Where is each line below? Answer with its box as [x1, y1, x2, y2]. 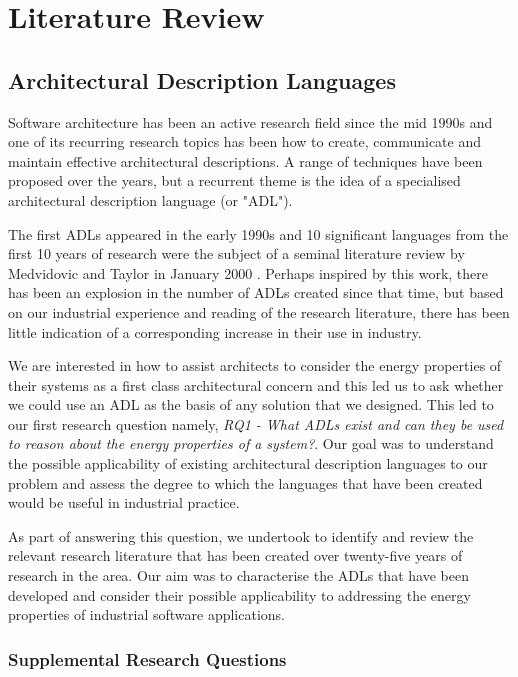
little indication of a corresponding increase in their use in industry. [8, 321, 422, 342]
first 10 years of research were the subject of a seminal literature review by [8, 243, 465, 264]
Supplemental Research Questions [8, 646, 287, 671]
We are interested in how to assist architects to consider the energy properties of [8, 355, 502, 376]
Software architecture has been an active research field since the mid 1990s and [8, 111, 493, 132]
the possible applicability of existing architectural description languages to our [8, 453, 488, 474]
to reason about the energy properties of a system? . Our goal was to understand [8, 433, 494, 454]
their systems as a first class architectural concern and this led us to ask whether [8, 374, 504, 395]
